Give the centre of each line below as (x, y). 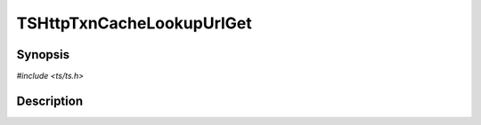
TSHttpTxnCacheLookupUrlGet (135, 23)
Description (50, 101)
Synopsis (43, 55)
